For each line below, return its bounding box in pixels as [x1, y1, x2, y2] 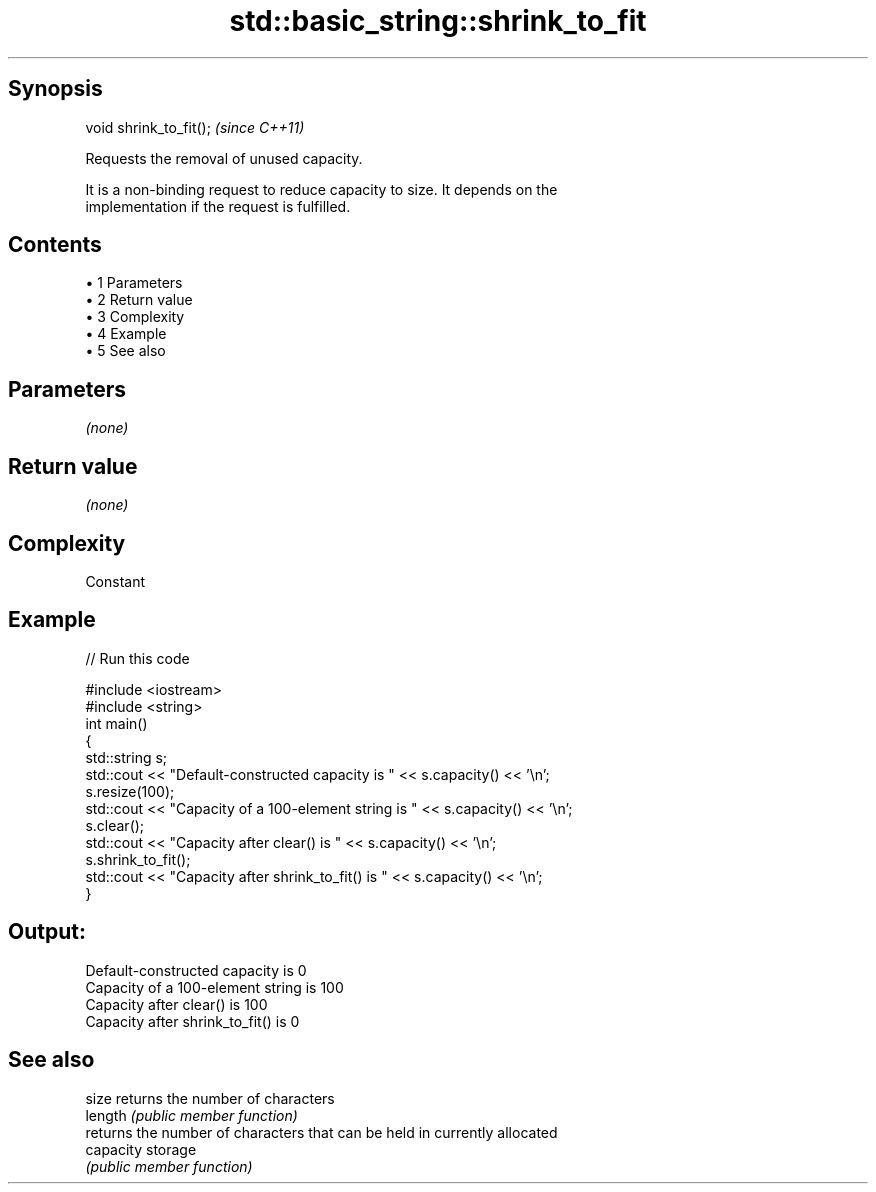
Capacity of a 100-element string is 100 [85, 978, 344, 996]
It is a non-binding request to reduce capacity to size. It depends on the [85, 180, 558, 198]
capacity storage [85, 1140, 197, 1158]
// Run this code [85, 649, 190, 667]
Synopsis [8, 76, 103, 102]
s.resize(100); [85, 782, 175, 800]
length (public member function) [85, 1106, 298, 1124]
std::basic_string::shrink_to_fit [229, 4, 647, 38]
